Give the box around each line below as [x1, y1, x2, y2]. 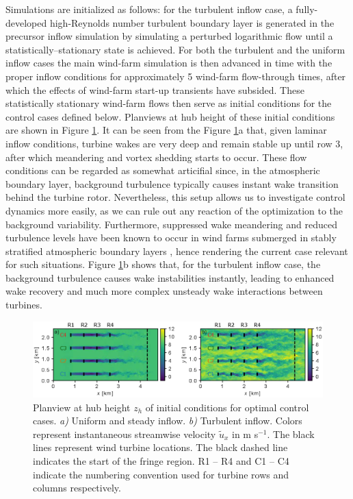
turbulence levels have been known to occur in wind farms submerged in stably [5, 230, 337, 245]
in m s [231, 426, 259, 441]
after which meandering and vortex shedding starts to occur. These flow [5, 149, 307, 164]
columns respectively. [33, 480, 121, 495]
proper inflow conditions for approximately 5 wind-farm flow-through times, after [5, 69, 346, 83]
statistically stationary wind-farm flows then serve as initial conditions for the [5, 96, 332, 110]
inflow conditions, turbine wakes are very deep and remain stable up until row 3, [5, 136, 343, 150]
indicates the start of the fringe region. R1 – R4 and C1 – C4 [33, 454, 289, 467]
